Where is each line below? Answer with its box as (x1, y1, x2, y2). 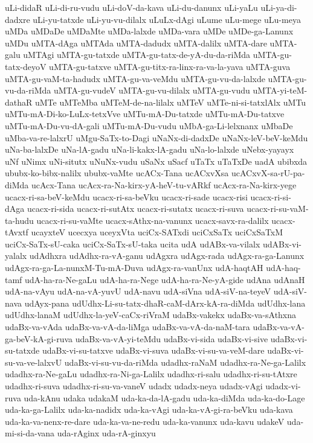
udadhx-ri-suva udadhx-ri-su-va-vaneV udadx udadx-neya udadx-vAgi (5, 380, 263, 392)
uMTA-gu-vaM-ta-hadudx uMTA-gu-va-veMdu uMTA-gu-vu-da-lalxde (5, 72, 265, 84)
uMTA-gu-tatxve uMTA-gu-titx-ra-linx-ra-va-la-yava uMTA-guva (49, 60, 291, 72)
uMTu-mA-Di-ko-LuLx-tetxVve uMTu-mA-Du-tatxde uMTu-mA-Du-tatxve (5, 107, 285, 120)
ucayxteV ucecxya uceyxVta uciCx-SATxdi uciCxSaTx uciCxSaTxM (31, 226, 283, 238)
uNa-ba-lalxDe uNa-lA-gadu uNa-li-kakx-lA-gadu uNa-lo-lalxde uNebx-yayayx (5, 143, 294, 156)
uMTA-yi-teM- (253, 84, 308, 97)
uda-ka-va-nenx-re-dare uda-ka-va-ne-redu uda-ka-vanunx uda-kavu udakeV (5, 415, 285, 427)
